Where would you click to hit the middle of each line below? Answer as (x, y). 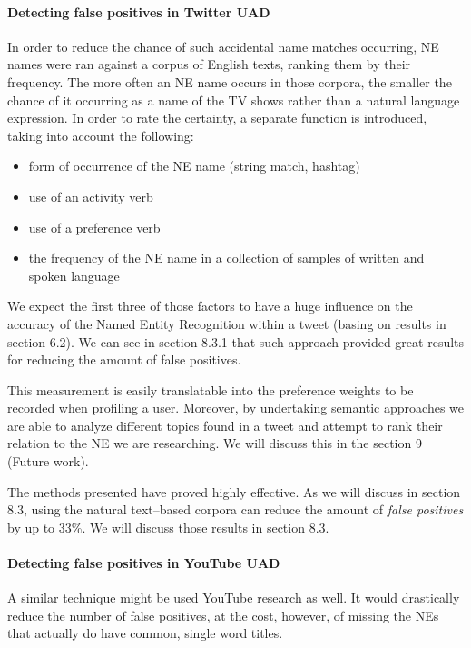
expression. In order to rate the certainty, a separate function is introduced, (217, 118)
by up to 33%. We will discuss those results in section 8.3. (168, 527)
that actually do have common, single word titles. (145, 633)
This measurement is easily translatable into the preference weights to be (211, 389)
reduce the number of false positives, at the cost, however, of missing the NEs (223, 615)
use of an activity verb (91, 196)
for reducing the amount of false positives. (124, 359)
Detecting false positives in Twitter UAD (139, 11)
